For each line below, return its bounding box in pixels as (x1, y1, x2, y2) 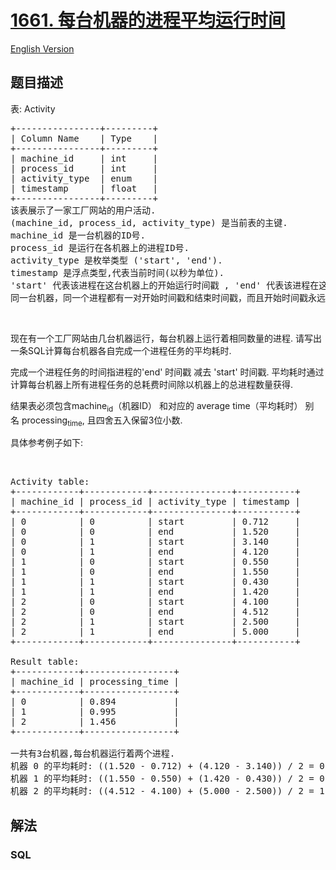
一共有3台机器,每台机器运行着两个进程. (10, 748, 176, 760)
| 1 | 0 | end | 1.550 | (10, 566, 301, 578)
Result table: (10, 656, 80, 668)
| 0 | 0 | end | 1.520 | (10, 526, 301, 538)
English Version (10, 42, 75, 55)
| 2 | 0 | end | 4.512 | (10, 606, 301, 618)
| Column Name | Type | (10, 132, 159, 144)
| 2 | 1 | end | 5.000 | (10, 626, 301, 638)
